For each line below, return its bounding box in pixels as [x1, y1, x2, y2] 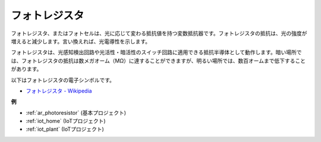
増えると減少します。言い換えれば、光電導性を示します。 [11, 37, 151, 45]
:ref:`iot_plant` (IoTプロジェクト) [26, 125, 104, 133]
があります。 [11, 65, 42, 72]
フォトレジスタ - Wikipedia [26, 87, 92, 94]
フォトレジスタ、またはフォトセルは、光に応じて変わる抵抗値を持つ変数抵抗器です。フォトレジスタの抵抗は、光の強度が [11, 30, 307, 37]
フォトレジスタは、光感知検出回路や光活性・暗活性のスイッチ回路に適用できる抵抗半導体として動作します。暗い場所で [11, 49, 302, 56]
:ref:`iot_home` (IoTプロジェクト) [26, 118, 106, 125]
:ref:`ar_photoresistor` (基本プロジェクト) [26, 109, 127, 116]
